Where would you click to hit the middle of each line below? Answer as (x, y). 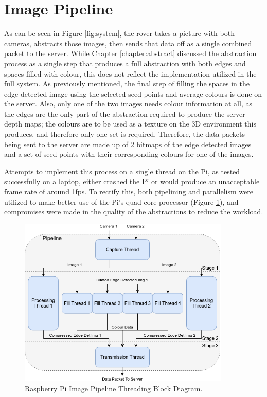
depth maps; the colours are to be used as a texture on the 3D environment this (130, 124)
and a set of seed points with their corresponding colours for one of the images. (129, 154)
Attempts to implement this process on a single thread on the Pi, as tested (122, 171)
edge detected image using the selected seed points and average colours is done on (133, 93)
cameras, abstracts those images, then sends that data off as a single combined (128, 43)
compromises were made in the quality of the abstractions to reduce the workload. (134, 212)
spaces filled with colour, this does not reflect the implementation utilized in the (130, 73)
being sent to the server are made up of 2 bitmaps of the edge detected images (128, 144)
